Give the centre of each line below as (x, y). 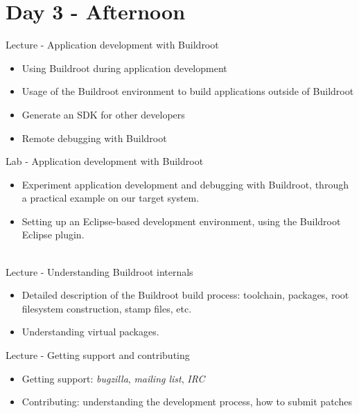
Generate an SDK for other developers (103, 114)
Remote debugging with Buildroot (94, 138)
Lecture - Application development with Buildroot (112, 45)
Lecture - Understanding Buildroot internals (99, 271)
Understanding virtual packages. (90, 332)
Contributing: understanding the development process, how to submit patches (187, 402)
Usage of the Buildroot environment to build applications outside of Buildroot (188, 91)
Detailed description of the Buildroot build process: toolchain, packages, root (185, 295)
